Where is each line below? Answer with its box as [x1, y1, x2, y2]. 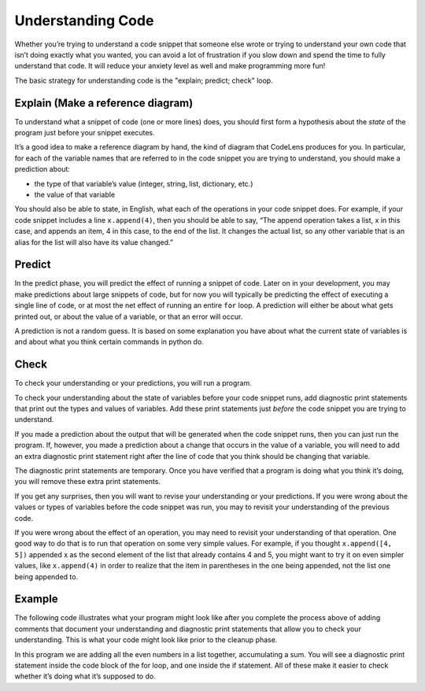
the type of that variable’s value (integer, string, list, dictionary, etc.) [34, 179, 253, 188]
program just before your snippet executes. [14, 128, 155, 138]
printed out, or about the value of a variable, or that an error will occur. [14, 312, 243, 321]
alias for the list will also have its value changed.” [14, 237, 173, 247]
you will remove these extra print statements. [14, 477, 161, 486]
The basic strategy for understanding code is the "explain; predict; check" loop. [14, 76, 273, 85]
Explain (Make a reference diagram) [14, 96, 194, 109]
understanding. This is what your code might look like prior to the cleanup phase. [14, 635, 278, 645]
